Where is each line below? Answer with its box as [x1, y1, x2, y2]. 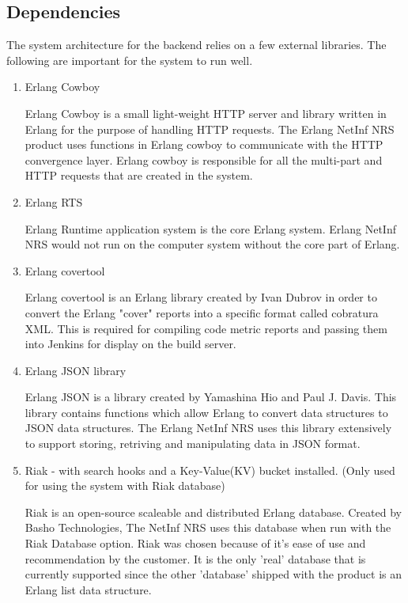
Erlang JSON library [25, 362, 127, 378]
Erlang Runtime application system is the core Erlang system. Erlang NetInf [25, 220, 396, 237]
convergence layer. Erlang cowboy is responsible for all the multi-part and [25, 151, 383, 168]
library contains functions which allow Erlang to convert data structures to [25, 404, 388, 420]
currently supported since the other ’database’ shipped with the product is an [25, 566, 402, 582]
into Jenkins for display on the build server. [25, 336, 236, 352]
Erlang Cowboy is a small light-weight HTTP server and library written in [25, 104, 387, 121]
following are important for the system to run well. [6, 51, 253, 68]
